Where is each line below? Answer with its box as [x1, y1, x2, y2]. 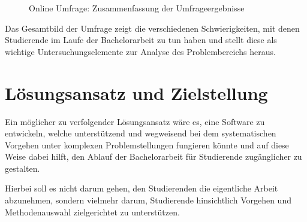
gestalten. [5, 162, 40, 174]
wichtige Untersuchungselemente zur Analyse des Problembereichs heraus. [5, 45, 276, 57]
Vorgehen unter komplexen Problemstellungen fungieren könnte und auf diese [5, 138, 289, 151]
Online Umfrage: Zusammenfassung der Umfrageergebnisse [29, 2, 245, 14]
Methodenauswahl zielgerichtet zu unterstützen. [5, 205, 180, 218]
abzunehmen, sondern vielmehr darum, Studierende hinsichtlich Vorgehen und [5, 194, 291, 206]
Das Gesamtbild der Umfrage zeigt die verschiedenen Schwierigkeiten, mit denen [5, 22, 300, 34]
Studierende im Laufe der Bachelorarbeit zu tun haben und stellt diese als [5, 34, 277, 46]
